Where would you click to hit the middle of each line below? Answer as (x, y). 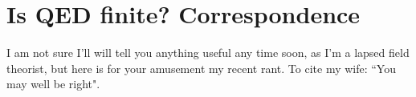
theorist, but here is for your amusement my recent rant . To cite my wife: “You (201, 68)
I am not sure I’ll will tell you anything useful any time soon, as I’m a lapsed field (208, 53)
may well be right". (53, 84)
